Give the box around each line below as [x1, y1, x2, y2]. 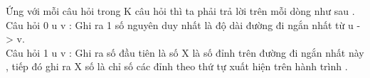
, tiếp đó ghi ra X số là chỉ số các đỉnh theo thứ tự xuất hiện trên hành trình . [6, 59, 348, 74]
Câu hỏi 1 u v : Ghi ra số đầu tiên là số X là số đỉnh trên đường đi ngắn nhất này [6, 45, 364, 60]
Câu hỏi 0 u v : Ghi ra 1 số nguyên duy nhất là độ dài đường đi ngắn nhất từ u [6, 17, 354, 32]
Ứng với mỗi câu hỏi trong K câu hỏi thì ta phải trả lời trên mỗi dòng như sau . [6, 4, 355, 18]
